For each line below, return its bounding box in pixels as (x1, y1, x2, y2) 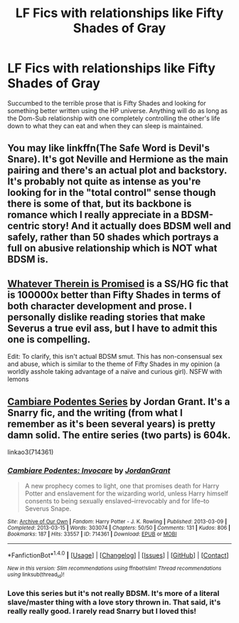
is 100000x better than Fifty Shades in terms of (7, 288, 221, 300)
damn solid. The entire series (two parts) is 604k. (7, 429, 231, 441)
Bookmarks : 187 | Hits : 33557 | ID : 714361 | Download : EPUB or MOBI (7, 530, 177, 538)
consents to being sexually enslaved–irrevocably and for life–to (24, 497, 210, 506)
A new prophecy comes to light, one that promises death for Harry (24, 482, 220, 491)
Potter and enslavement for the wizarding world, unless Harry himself (24, 489, 229, 498)
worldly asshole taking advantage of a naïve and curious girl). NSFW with (7, 367, 223, 376)
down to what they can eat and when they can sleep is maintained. (7, 121, 203, 130)
